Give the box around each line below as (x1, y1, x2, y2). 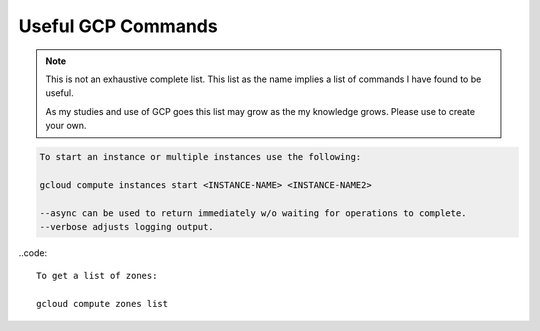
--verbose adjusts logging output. (39, 221, 214, 233)
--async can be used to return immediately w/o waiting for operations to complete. (39, 207, 467, 219)
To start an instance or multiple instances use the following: (39, 151, 362, 163)
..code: (18, 247, 48, 259)
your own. (45, 120, 87, 132)
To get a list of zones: (36, 270, 158, 282)
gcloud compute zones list (36, 298, 169, 310)
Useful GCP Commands (18, 15, 219, 37)
